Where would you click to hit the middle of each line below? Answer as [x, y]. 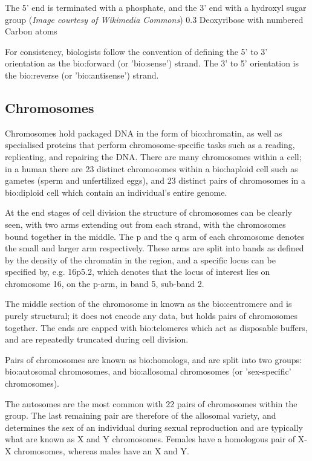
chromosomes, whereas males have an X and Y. [102, 451]
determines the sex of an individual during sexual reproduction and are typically [154, 427]
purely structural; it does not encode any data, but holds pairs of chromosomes [151, 316]
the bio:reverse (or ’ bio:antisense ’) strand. [82, 75]
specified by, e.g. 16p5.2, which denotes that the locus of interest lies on [138, 272]
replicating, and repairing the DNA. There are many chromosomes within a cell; [153, 156]
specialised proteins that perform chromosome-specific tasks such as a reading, [150, 145]
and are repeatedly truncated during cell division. [97, 339]
